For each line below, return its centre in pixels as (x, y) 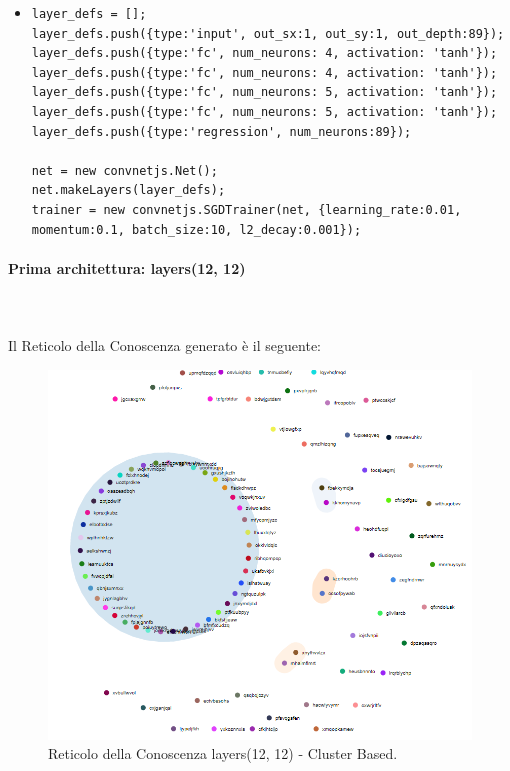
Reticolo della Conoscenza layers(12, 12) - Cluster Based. (223, 753)
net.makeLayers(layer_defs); (128, 190)
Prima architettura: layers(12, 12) (127, 267)
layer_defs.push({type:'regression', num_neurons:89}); (221, 131)
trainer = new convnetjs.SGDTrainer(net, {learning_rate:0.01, (246, 209)
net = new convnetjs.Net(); (124, 170)
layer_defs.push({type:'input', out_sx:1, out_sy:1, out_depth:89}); (268, 33)
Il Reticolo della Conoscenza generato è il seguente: (164, 345)
